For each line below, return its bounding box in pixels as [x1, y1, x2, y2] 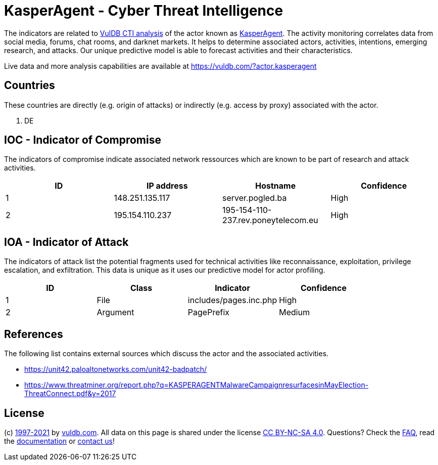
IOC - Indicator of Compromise [4, 134, 161, 147]
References [4, 327, 63, 341]
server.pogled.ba [222, 193, 287, 203]
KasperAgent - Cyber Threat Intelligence [4, 2, 283, 19]
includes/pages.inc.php [187, 295, 277, 306]
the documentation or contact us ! [4, 436, 115, 445]
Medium [279, 307, 310, 318]
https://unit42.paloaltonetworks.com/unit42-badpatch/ [24, 365, 207, 374]
